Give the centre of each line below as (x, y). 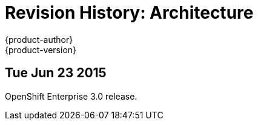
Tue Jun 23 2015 (56, 73)
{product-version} (41, 50)
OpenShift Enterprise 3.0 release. (71, 96)
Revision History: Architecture (129, 13)
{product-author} (39, 39)
